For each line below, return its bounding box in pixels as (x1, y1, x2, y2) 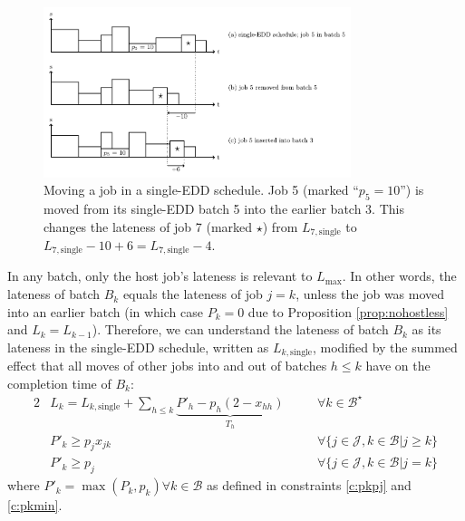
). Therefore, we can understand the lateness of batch (92, 320, 389, 339)
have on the (365, 356, 431, 375)
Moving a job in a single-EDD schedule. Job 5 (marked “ (44, 180, 359, 199)
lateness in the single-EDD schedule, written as (7, 337, 269, 356)
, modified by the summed (312, 337, 458, 356)
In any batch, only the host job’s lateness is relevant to (7, 266, 313, 285)
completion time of (7, 373, 111, 392)
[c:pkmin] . (7, 496, 63, 515)
